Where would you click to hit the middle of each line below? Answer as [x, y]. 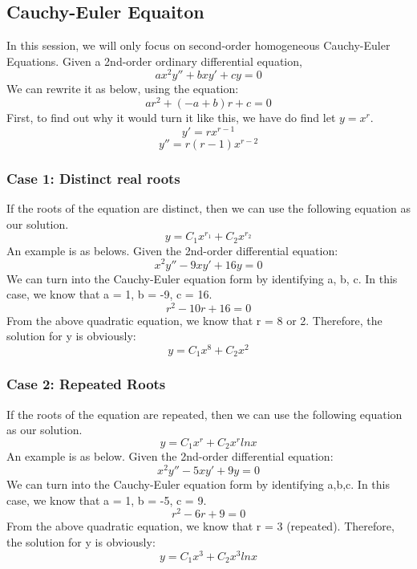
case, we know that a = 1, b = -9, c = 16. [109, 294]
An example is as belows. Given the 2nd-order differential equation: [172, 250]
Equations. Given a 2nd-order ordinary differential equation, [154, 61]
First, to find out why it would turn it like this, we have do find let [171, 118]
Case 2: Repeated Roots [86, 384]
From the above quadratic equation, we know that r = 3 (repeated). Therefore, [200, 526]
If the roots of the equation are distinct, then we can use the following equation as [208, 208]
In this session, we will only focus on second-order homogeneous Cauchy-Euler [198, 45]
